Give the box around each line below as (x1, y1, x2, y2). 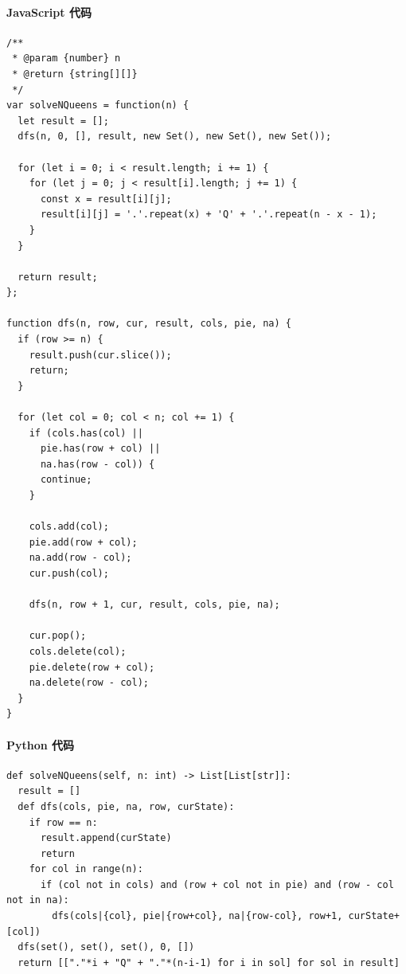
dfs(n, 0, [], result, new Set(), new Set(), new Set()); (18, 131, 332, 143)
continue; (40, 474, 92, 486)
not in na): (6, 894, 69, 906)
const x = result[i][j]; (40, 193, 172, 205)
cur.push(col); (29, 567, 109, 579)
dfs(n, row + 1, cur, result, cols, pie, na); (29, 599, 280, 611)
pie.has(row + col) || (40, 443, 161, 455)
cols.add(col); (29, 521, 109, 533)
